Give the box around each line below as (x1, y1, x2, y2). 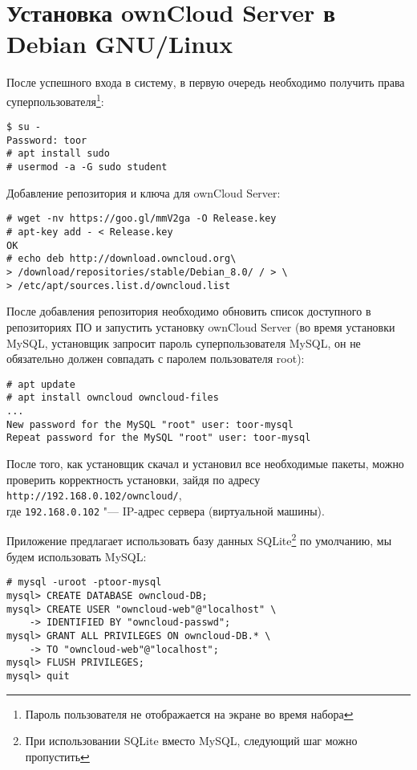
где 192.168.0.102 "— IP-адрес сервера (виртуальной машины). (6, 502, 325, 519)
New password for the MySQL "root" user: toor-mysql (6, 418, 294, 430)
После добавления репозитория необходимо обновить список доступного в (6, 303, 371, 320)
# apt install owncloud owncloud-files (6, 392, 219, 404)
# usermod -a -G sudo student (6, 161, 168, 173)
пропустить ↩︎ (25, 748, 90, 764)
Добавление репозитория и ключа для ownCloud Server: (6, 184, 281, 201)
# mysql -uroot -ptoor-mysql (6, 576, 162, 589)
